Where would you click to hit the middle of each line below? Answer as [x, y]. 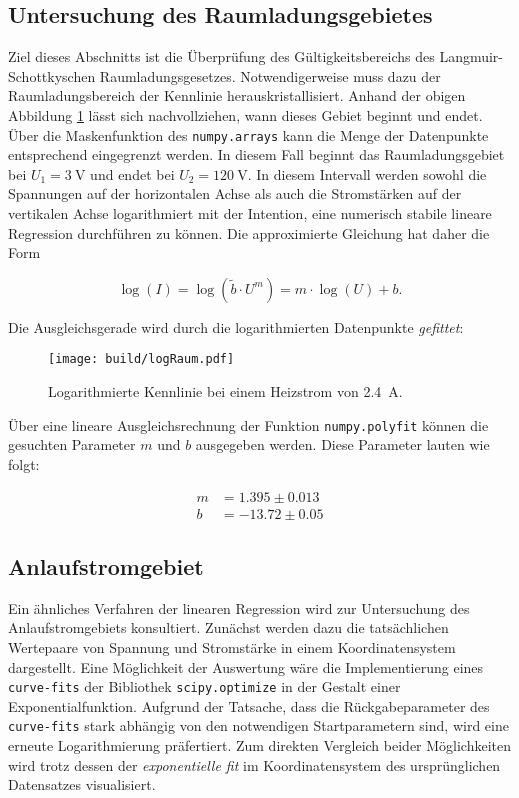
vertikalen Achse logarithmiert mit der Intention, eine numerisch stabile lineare [250, 213]
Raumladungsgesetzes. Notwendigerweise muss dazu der [270, 75]
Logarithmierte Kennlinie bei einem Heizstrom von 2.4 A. [225, 391]
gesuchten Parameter [72, 444]
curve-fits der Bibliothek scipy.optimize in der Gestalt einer [204, 686]
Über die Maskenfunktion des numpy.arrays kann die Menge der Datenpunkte [248, 134]
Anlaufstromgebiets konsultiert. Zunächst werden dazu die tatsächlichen [228, 627]
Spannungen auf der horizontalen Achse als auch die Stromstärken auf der [235, 193]
